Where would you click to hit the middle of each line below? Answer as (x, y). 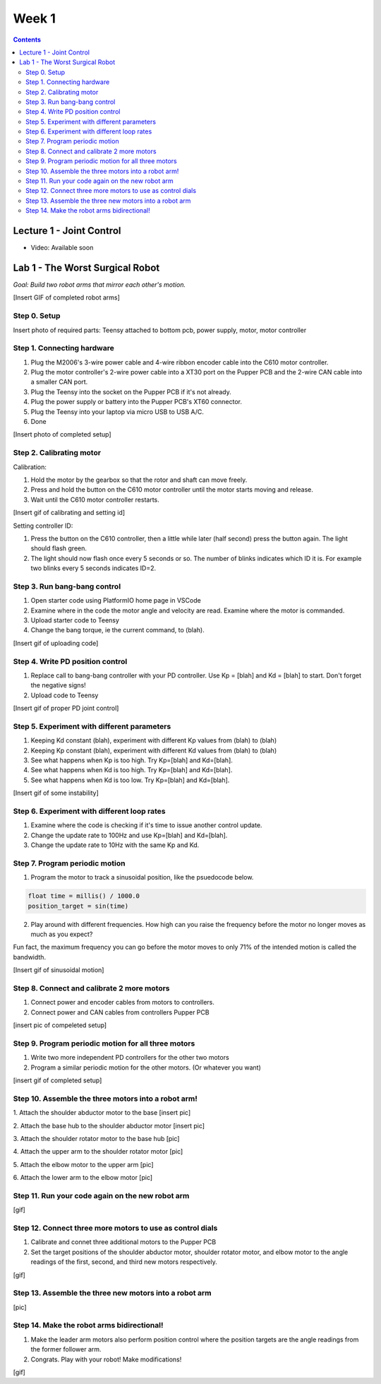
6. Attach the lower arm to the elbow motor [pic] (83, 1178)
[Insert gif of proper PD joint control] (66, 708)
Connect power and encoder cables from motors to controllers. (122, 1002)
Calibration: (30, 467)
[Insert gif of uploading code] (56, 643)
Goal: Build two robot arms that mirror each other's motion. (99, 285)
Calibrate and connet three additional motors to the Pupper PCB (123, 1242)
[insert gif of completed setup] (58, 1080)
